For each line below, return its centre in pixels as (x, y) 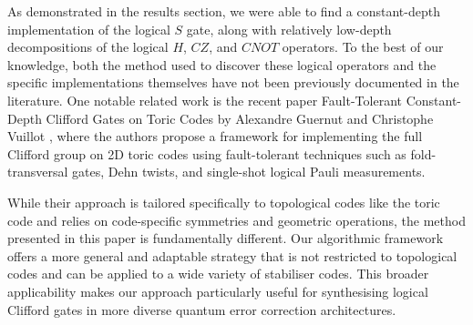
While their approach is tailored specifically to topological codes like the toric (224, 202)
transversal (38, 172)
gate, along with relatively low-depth (289, 29)
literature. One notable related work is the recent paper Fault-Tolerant (205, 100)
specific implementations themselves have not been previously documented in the (233, 82)
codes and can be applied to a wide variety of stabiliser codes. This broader (218, 274)
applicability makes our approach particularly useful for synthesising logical (218, 291)
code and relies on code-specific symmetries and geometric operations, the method (236, 220)
